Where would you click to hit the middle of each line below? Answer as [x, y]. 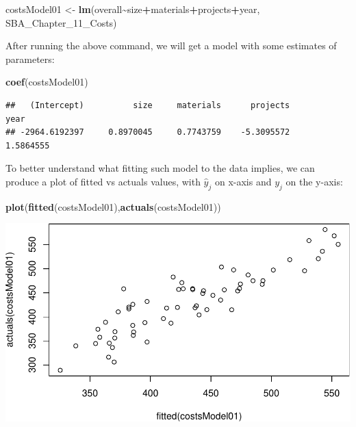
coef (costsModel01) [47, 82]
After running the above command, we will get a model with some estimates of [171, 46]
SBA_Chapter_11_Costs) [61, 22]
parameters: [30, 59]
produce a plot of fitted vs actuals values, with [103, 181]
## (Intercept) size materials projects [148, 105]
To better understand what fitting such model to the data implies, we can [160, 168]
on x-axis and [243, 181]
